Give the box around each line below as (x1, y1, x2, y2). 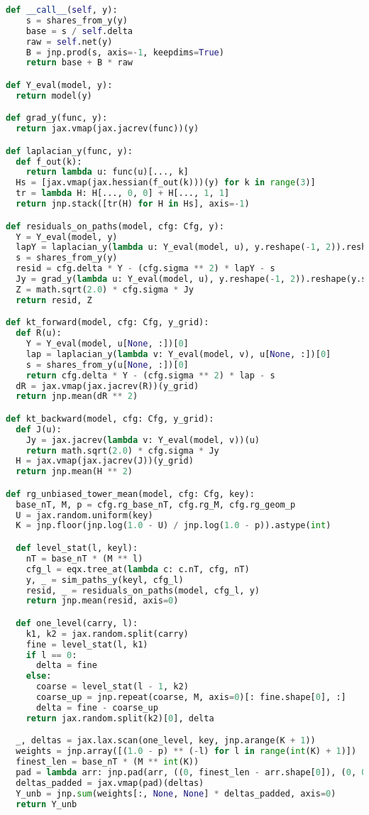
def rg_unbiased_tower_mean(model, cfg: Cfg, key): (6, 488, 255, 499)
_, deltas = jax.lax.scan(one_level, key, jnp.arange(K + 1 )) (16, 735, 316, 746)
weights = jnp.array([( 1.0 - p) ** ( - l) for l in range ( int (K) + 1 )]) (16, 746, 357, 757)
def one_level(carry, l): (16, 618, 138, 628)
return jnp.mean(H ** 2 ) (16, 466, 133, 477)
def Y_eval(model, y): (6, 80, 113, 90)
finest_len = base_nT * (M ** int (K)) (16, 757, 199, 767)
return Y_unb (16, 799, 77, 809)
